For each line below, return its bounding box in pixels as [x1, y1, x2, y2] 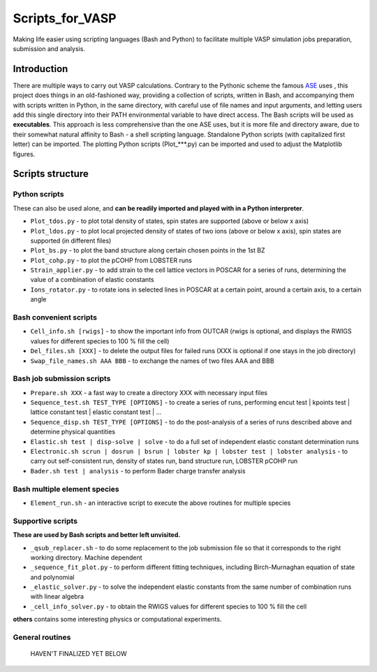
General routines [13, 633, 71, 642]
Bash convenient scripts [13, 313, 98, 322]
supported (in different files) [30, 236, 112, 245]
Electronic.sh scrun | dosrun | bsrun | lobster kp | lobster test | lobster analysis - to [30, 448, 348, 456]
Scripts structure [13, 168, 89, 180]
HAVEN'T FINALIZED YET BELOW [30, 650, 127, 658]
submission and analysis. [13, 44, 85, 52]
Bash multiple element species [13, 484, 119, 494]
